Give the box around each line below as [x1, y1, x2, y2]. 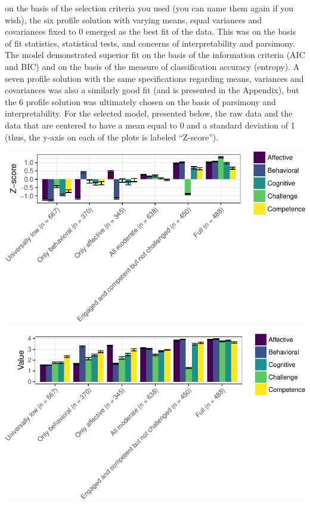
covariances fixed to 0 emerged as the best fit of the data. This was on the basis [5, 25, 296, 38]
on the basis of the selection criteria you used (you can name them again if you [5, 2, 294, 14]
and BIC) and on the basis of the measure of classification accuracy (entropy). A [5, 60, 300, 72]
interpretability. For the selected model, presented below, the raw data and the [5, 107, 293, 120]
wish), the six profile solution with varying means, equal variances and [5, 13, 262, 26]
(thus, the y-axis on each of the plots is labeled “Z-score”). [5, 130, 219, 143]
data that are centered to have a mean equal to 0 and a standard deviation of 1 [5, 118, 295, 131]
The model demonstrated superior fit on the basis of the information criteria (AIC [5, 48, 305, 61]
